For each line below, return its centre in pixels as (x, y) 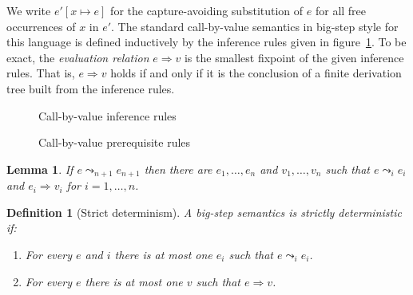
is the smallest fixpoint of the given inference (294, 57)
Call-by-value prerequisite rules (115, 142)
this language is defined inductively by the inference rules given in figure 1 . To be (206, 42)
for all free (341, 10)
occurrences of (41, 26)
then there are (178, 169)
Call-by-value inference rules (107, 115)
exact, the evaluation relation (78, 57)
